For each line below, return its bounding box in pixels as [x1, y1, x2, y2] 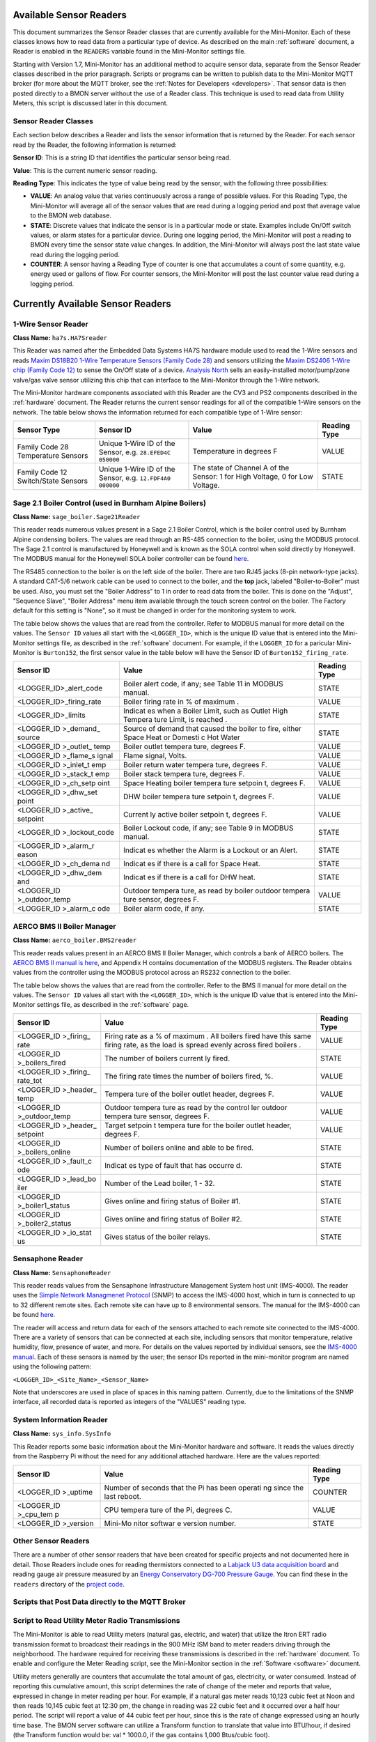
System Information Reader [13, 1415, 108, 1425]
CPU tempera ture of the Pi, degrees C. [104, 1505, 233, 1515]
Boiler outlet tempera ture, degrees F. [123, 742, 246, 752]
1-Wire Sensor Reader [13, 319, 88, 329]
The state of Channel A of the [192, 463, 290, 473]
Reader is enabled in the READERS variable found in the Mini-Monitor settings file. [13, 47, 246, 56]
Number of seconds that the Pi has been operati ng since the [104, 1483, 304, 1493]
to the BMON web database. [30, 211, 111, 219]
